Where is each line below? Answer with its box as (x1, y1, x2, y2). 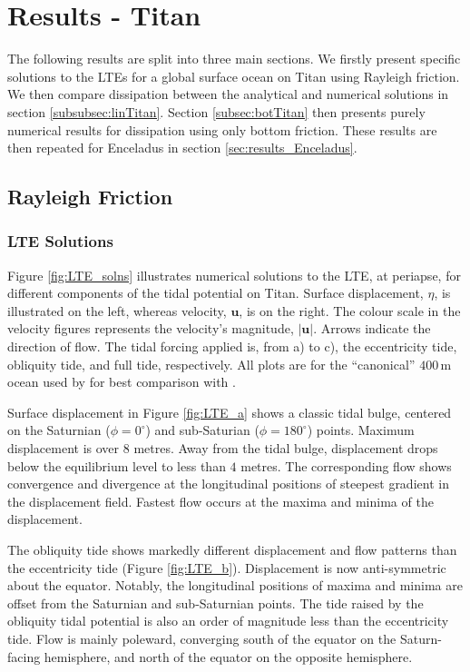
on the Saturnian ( (7, 420, 111, 440)
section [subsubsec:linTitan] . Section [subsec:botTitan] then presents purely (7, 102, 426, 121)
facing (7, 647, 41, 666)
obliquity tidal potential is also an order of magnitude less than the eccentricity (7, 611, 449, 630)
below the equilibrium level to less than (7, 456, 226, 475)
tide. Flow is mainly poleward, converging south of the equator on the (7, 628, 397, 647)
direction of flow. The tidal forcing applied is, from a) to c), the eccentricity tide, (7, 337, 457, 356)
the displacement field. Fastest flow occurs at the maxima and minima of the (7, 491, 434, 510)
